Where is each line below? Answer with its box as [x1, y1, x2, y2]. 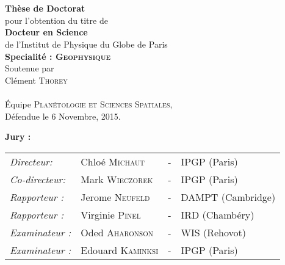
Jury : [5, 130, 31, 143]
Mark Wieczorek [81, 172, 153, 186]
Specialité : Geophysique [5, 49, 111, 62]
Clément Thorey [5, 73, 68, 86]
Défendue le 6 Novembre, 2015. [5, 109, 121, 122]
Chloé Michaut [81, 154, 145, 169]
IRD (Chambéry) [181, 207, 254, 222]
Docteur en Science [5, 26, 88, 38]
